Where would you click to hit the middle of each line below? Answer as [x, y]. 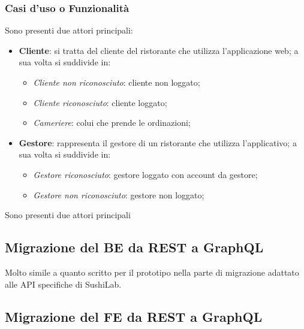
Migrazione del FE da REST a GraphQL [134, 316]
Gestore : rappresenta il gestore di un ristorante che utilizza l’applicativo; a [158, 142]
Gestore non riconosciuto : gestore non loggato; [119, 194]
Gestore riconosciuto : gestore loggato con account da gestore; [145, 174]
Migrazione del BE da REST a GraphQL [134, 247]
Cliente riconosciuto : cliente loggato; [100, 102]
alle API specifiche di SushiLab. [63, 284]
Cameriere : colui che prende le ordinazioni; [112, 123]
